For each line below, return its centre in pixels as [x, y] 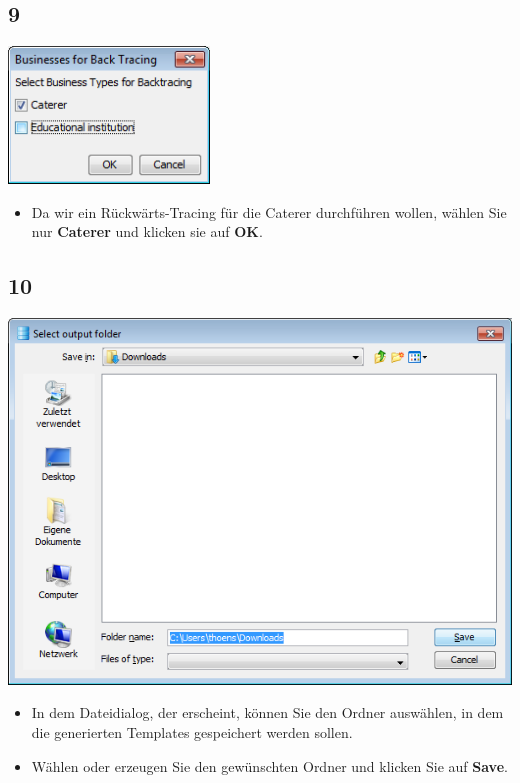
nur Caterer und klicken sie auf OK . [147, 231]
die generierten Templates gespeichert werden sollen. [192, 731]
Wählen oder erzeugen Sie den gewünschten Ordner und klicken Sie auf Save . [269, 765]
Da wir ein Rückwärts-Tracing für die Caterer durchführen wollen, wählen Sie [269, 211]
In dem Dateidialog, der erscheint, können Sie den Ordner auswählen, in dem [267, 712]
